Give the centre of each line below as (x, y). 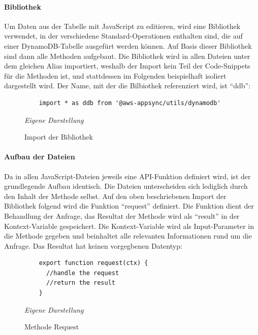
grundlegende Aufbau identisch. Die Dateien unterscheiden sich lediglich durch (126, 186)
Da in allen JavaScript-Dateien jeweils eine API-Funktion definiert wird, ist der (127, 176)
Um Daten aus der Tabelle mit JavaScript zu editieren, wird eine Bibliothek (122, 26)
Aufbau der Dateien (40, 157)
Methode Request (52, 327)
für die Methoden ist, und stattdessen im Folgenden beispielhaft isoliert (115, 75)
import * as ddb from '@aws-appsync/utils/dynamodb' (130, 103)
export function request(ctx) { (93, 263)
